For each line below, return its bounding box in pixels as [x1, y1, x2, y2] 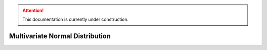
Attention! [22, 7, 44, 13]
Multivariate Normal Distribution [9, 32, 111, 41]
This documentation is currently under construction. [22, 16, 129, 22]
